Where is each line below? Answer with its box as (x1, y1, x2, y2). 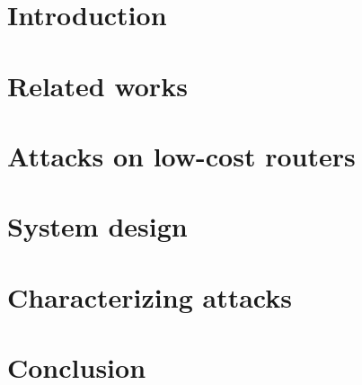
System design (7, 208, 188, 245)
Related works (7, 67, 188, 103)
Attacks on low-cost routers (7, 137, 356, 174)
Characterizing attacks (7, 278, 292, 315)
